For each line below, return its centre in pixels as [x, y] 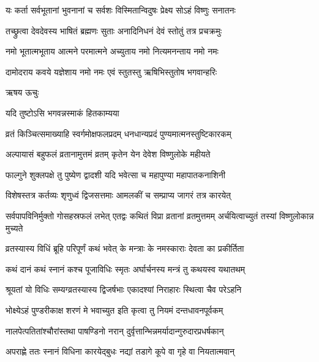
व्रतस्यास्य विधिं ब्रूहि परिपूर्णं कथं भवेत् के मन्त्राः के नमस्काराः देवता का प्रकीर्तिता [125, 248]
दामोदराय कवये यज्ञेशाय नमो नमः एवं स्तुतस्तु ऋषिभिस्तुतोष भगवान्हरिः [111, 71]
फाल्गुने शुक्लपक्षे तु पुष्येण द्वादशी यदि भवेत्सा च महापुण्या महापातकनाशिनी [115, 174]
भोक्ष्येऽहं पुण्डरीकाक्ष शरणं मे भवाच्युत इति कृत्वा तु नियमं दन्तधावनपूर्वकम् [114, 310]
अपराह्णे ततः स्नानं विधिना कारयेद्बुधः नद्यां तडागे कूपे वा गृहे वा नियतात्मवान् [120, 351]
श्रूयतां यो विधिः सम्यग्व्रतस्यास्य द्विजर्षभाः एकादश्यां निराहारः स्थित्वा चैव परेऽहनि [124, 289]
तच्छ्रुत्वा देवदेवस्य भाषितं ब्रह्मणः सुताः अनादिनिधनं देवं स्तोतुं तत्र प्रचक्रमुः [114, 30]
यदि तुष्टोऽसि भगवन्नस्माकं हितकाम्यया [62, 112]
